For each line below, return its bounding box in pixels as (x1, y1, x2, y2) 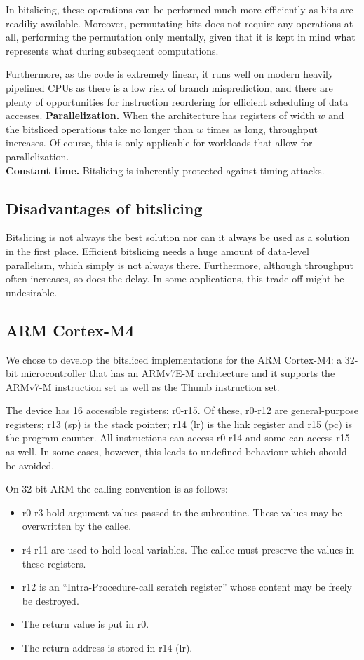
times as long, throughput (206, 121, 318, 136)
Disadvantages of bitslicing (6, 197, 203, 219)
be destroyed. (22, 593, 79, 607)
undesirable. (6, 284, 58, 299)
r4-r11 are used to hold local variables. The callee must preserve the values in (22, 542, 355, 557)
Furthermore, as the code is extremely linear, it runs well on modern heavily (6, 67, 334, 81)
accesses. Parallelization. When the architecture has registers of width (6, 108, 315, 123)
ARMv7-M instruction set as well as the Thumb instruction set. (6, 379, 280, 394)
